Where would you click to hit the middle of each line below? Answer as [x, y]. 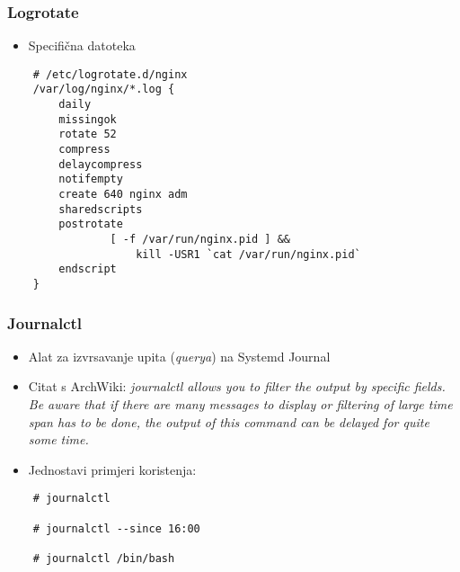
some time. [58, 439]
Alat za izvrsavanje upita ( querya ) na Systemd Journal [179, 356]
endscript [88, 269]
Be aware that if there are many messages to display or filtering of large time [240, 404]
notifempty [91, 179]
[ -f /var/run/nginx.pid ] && [200, 240]
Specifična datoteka [82, 45]
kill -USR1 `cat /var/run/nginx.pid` [248, 254]
